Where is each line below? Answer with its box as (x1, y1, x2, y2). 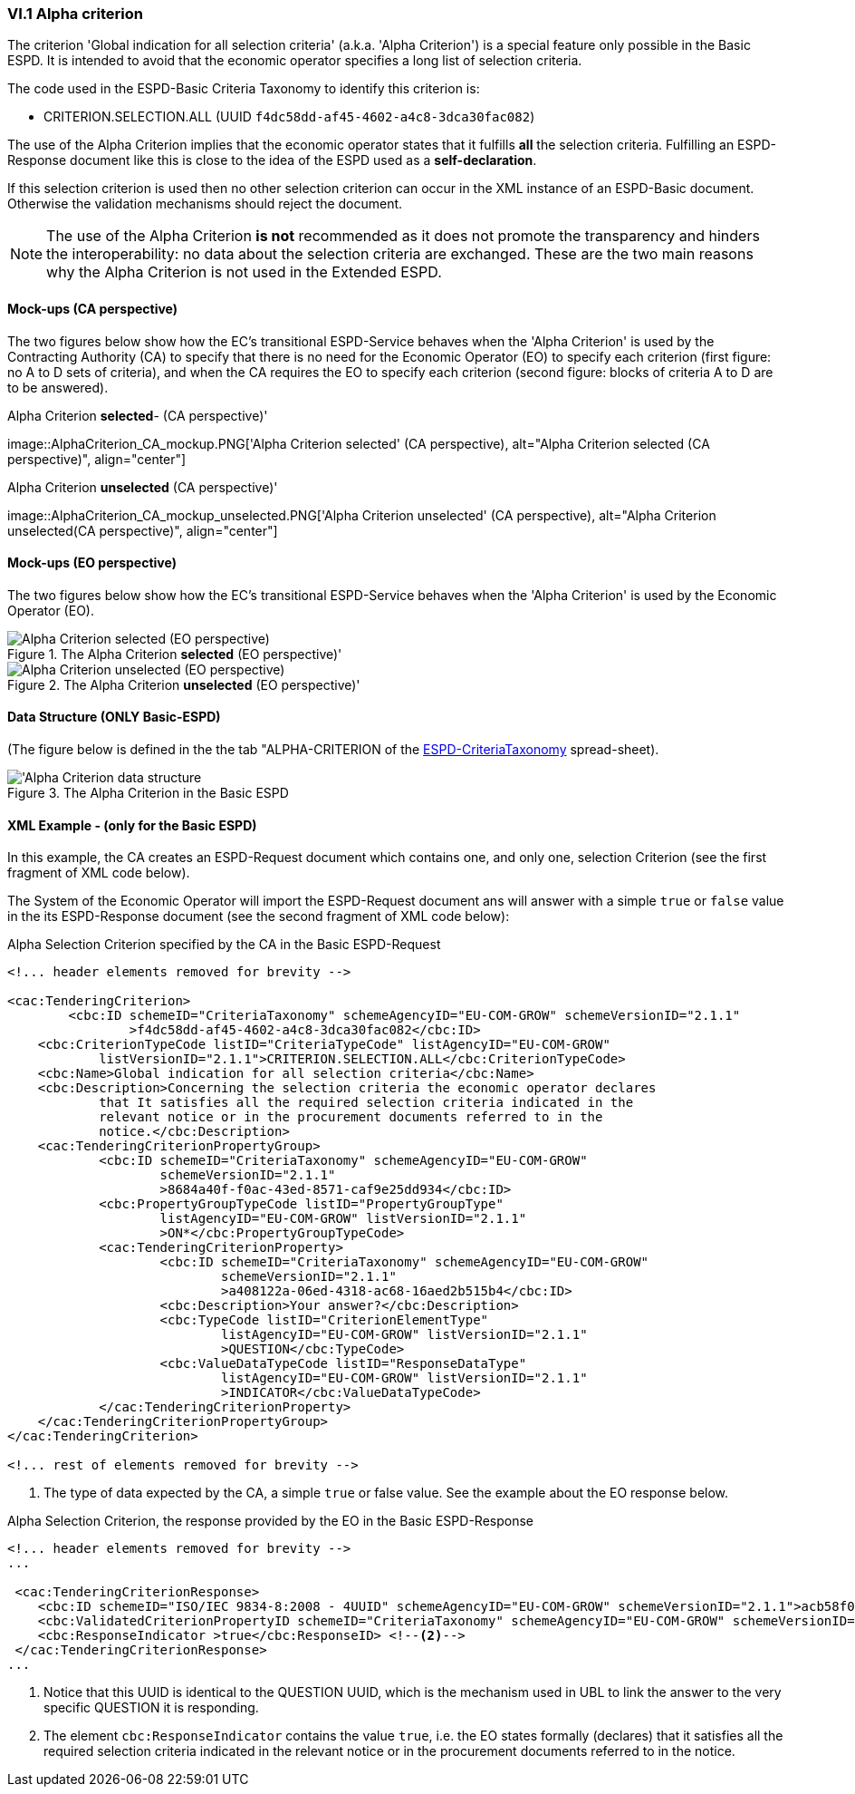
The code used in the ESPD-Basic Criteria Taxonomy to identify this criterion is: (7, 81, 480, 97)
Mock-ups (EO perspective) (7, 555, 177, 571)
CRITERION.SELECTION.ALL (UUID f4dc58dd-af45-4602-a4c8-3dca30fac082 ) (43, 109, 535, 125)
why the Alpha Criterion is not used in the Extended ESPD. (46, 263, 442, 282)
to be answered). (7, 379, 109, 395)
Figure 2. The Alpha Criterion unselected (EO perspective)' (7, 676, 360, 693)
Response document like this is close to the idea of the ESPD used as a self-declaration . (7, 152, 537, 169)
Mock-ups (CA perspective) (7, 300, 178, 316)
